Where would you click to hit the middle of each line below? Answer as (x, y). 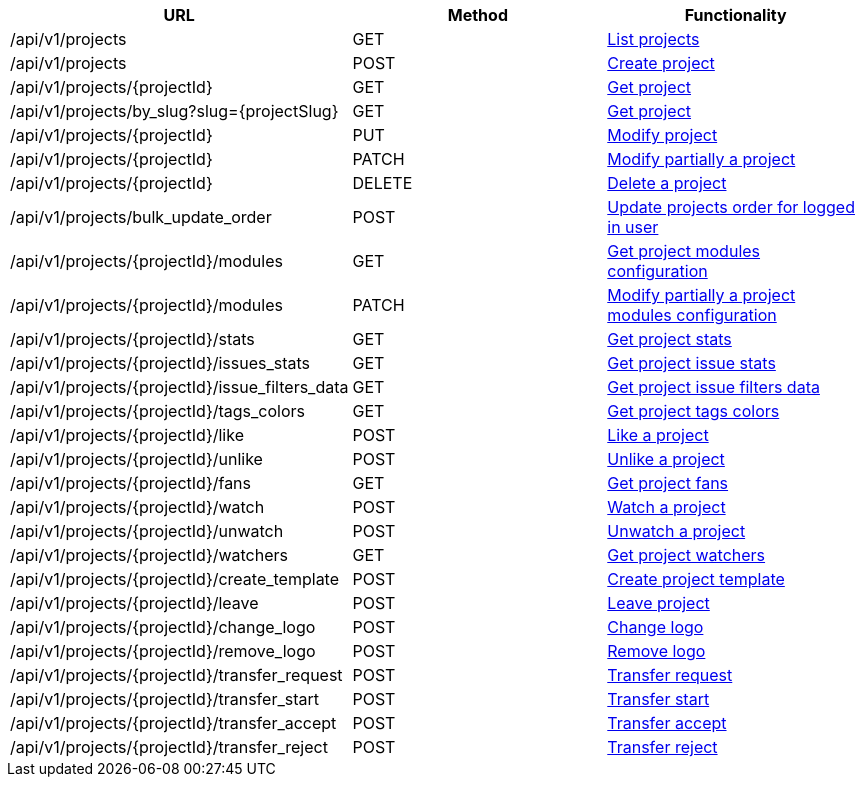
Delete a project (667, 183)
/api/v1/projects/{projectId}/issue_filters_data (179, 387)
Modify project (662, 135)
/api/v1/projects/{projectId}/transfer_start (164, 699)
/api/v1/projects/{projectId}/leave (134, 603)
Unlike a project (666, 459)
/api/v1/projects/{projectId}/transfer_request (176, 675)
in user (633, 227)
